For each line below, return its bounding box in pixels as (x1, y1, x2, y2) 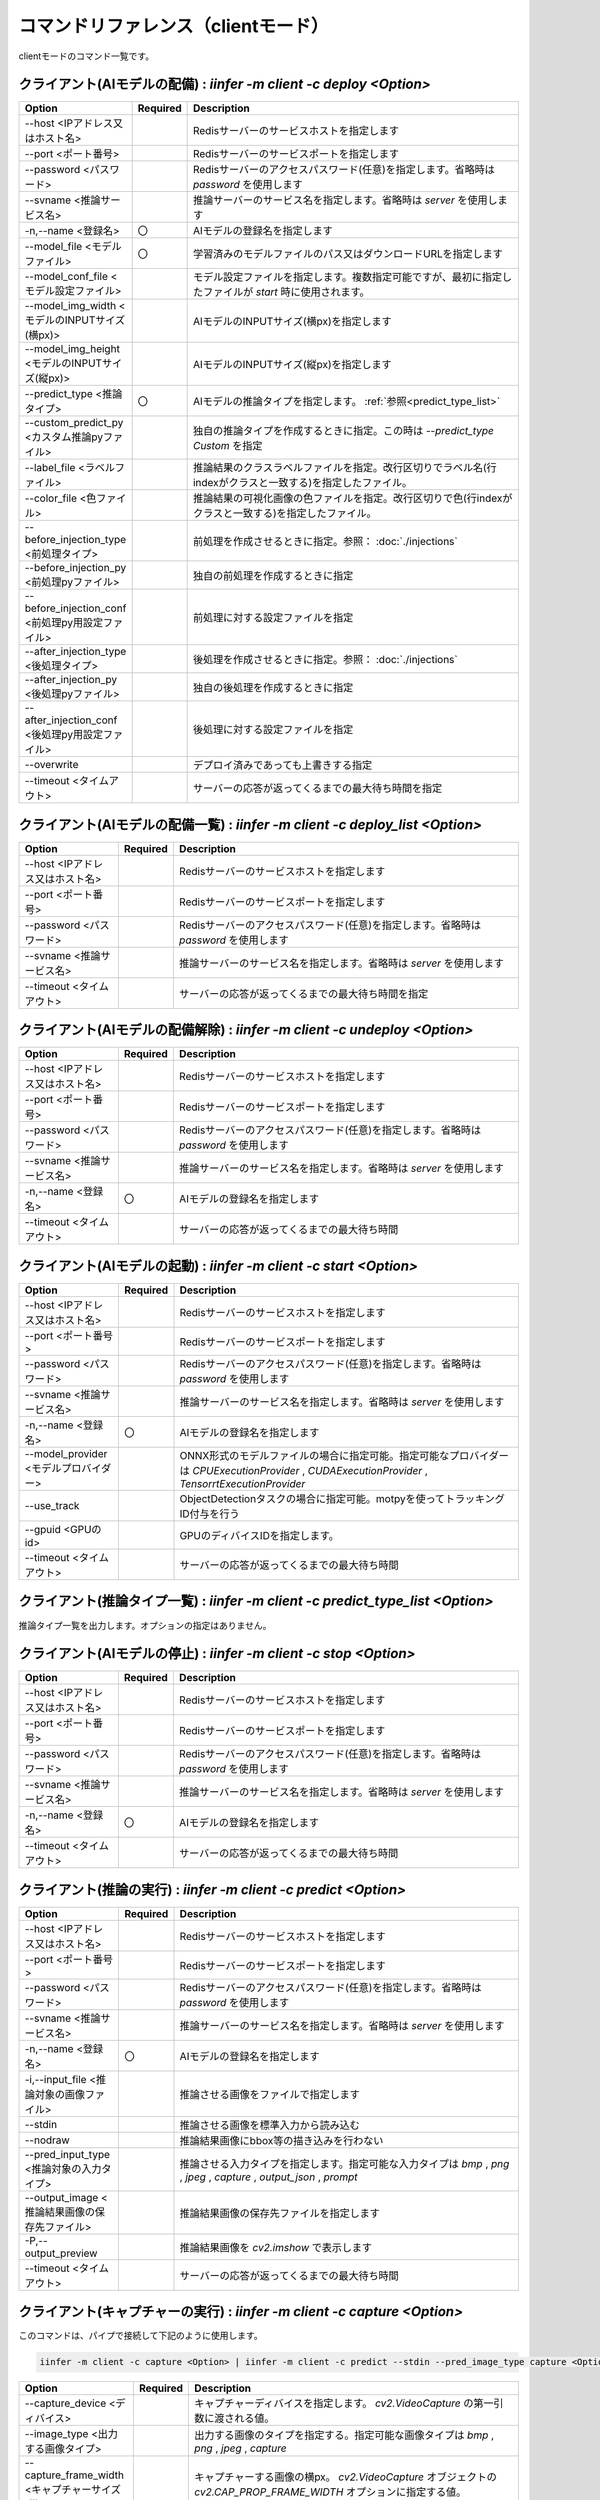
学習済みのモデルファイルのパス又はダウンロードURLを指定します (192, 247, 504, 261)
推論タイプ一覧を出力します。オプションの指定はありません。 (18, 1619, 272, 1631)
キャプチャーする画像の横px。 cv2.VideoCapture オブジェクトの (194, 2470, 497, 2484)
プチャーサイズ (51, 2483, 122, 2497)
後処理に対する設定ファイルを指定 (192, 723, 354, 737)
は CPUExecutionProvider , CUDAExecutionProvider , (179, 1464, 429, 1477)
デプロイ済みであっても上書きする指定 (192, 758, 373, 772)
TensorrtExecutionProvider (179, 1477, 306, 1490)
